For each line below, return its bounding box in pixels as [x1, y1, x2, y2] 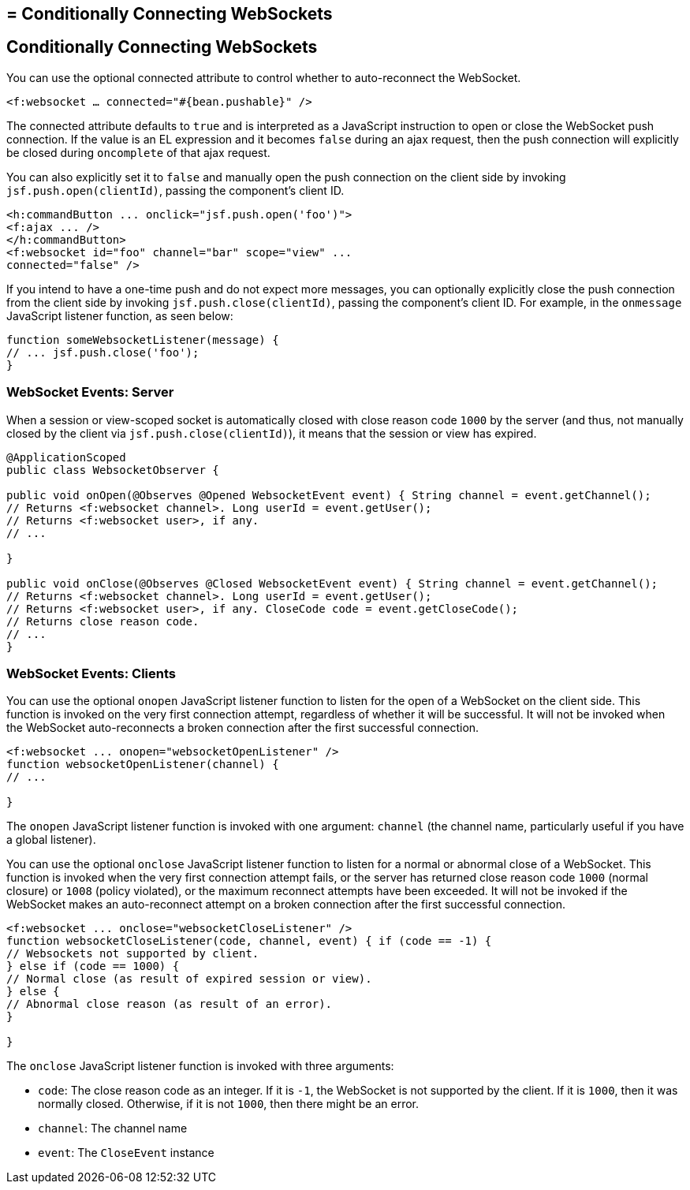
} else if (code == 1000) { [6, 960, 180, 973]
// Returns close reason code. [6, 614, 200, 628]
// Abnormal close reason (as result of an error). [6, 998, 333, 1011]
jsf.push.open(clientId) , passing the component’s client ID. [6, 183, 345, 197]
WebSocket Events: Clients [6, 665, 177, 681]
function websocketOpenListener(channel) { [6, 758, 279, 771]
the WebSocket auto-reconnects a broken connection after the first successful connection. [6, 721, 479, 735]
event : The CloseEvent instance [38, 1146, 214, 1160]
